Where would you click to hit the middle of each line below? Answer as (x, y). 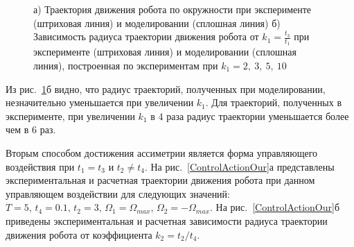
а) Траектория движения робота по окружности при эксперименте (172, 9)
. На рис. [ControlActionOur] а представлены (239, 166)
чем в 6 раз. (31, 129)
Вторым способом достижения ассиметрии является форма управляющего (162, 152)
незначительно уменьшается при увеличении (100, 102)
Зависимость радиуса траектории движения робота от (146, 36)
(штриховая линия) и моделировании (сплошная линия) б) (157, 23)
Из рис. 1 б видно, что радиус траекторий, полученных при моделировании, (166, 88)
